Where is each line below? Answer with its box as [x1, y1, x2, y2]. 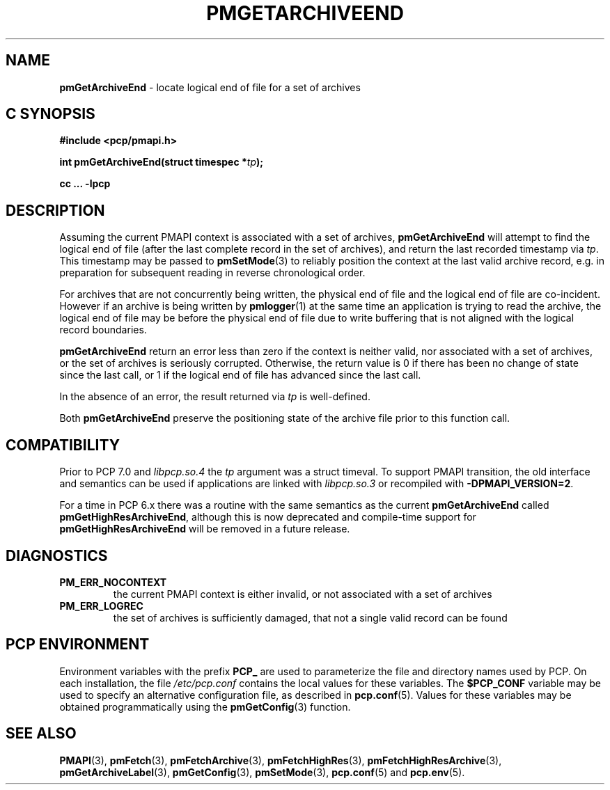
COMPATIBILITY [6, 436, 120, 454]
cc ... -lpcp [59, 177, 111, 190]
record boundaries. [59, 324, 147, 336]
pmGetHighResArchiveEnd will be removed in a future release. [59, 523, 350, 535]
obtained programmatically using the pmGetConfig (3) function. [59, 700, 351, 713]
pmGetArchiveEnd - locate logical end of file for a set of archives [59, 81, 361, 93]
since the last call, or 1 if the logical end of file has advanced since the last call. [59, 369, 421, 381]
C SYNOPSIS [6, 105, 95, 123]
